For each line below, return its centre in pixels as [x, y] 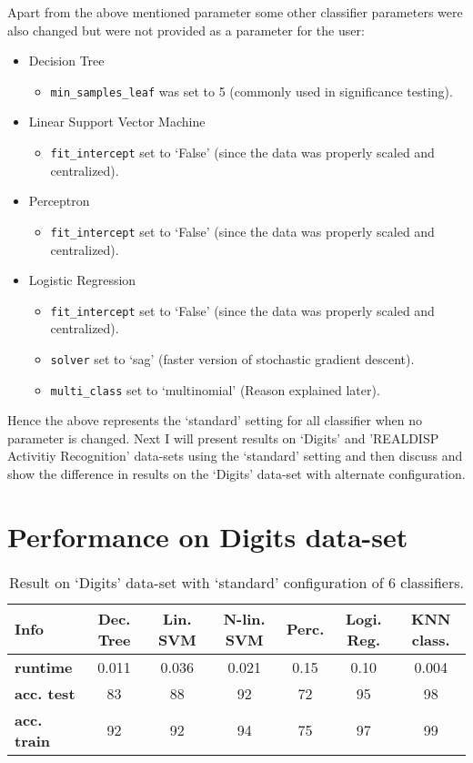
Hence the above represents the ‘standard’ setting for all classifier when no [215, 420]
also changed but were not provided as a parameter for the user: [186, 30]
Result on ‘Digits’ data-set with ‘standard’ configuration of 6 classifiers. [236, 582]
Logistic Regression [82, 280]
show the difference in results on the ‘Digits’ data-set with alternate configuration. [236, 474]
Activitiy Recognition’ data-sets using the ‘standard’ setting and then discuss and [235, 456]
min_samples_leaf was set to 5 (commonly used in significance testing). [252, 91]
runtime [44, 666]
